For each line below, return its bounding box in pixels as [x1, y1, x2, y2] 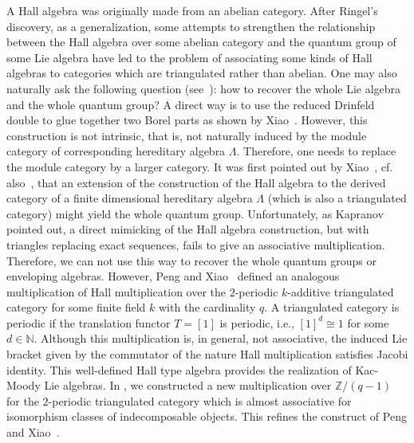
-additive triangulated [287, 283, 394, 300]
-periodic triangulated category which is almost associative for [48, 392, 352, 409]
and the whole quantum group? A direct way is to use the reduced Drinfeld [6, 96, 375, 112]
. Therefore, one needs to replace [236, 143, 396, 159]
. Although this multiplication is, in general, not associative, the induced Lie [34, 330, 408, 347]
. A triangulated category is [264, 299, 400, 316]
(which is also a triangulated [267, 190, 407, 206]
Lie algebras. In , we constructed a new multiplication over [44, 377, 332, 394]
